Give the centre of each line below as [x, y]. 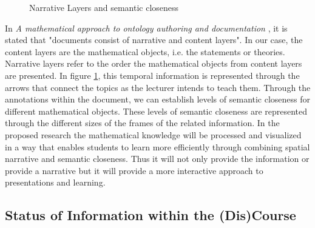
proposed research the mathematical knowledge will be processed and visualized [153, 134]
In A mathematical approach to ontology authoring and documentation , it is [146, 28]
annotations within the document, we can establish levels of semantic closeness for [158, 99]
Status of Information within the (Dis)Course [151, 215]
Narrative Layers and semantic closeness [104, 7]
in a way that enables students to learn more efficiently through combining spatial [157, 146]
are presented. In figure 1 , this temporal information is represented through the [152, 75]
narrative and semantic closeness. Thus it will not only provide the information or [157, 159]
